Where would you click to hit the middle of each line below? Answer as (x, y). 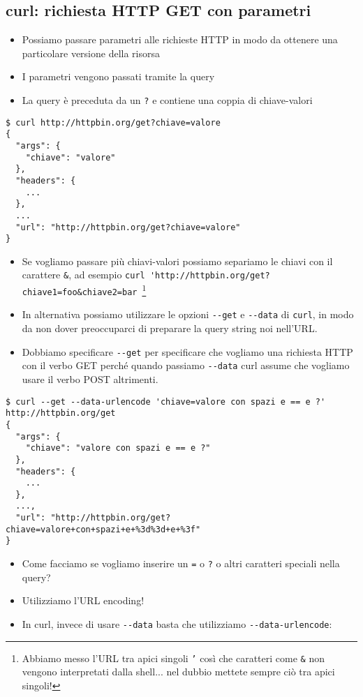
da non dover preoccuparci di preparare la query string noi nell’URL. (170, 328)
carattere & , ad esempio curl (83, 275)
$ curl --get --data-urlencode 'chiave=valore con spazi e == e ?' (166, 402)
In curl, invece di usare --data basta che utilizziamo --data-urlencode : (177, 623)
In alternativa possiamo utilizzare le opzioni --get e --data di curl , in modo (188, 314)
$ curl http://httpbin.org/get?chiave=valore (113, 122)
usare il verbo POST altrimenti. (90, 379)
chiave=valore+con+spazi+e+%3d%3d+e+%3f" (103, 529)
